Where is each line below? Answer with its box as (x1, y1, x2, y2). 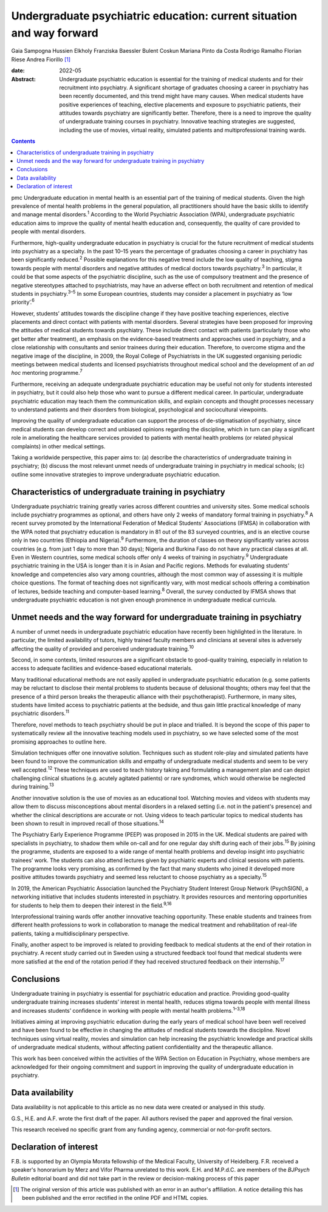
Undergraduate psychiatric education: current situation (11, 9, 298, 22)
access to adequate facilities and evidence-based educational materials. (11, 665, 193, 672)
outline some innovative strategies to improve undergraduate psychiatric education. (11, 471, 221, 478)
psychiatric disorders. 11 (11, 708, 70, 717)
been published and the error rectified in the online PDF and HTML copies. (22, 1194, 209, 1202)
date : (11, 67, 25, 74)
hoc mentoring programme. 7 (11, 368, 83, 377)
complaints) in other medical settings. (11, 442, 106, 450)
